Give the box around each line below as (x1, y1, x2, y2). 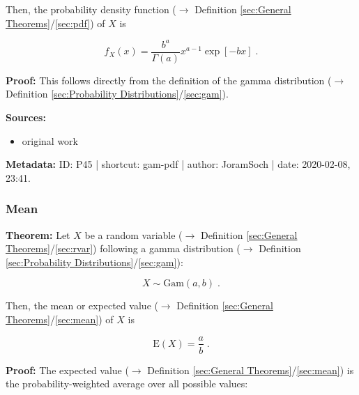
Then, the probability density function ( (6, 2, 176, 16)
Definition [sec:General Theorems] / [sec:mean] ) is (147, 362, 354, 377)
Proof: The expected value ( (6, 362, 129, 377)
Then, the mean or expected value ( (6, 298, 158, 313)
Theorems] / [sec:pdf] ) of (6, 15, 105, 30)
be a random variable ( (84, 227, 183, 242)
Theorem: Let (6, 227, 70, 242)
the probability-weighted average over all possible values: (6, 376, 248, 391)
